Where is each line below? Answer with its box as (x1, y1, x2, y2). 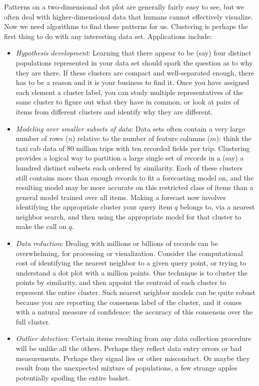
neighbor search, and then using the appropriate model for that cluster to (15, 211, 241, 221)
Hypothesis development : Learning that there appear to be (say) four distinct (15, 47, 251, 58)
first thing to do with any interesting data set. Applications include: (4, 30, 212, 41)
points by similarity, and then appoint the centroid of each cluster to (15, 277, 226, 287)
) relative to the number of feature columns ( (72, 133, 210, 143)
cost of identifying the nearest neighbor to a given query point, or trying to (15, 257, 246, 268)
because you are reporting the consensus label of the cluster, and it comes (15, 296, 242, 307)
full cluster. (15, 316, 50, 326)
